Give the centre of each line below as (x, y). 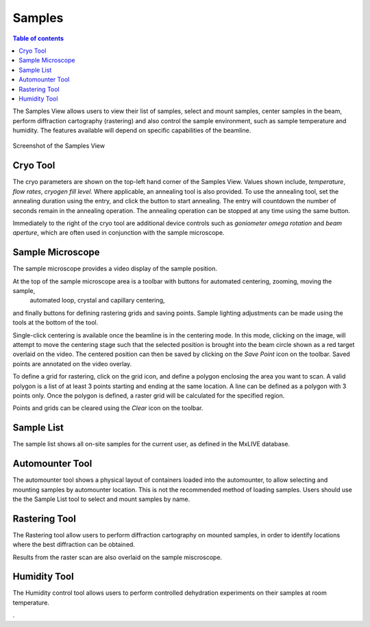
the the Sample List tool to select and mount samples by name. (101, 499)
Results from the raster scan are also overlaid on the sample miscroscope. (118, 557)
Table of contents (38, 38)
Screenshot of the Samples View (59, 146)
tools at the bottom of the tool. (56, 322)
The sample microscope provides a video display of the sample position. (115, 269)
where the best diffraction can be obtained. (74, 545)
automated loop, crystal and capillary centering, (97, 300)
